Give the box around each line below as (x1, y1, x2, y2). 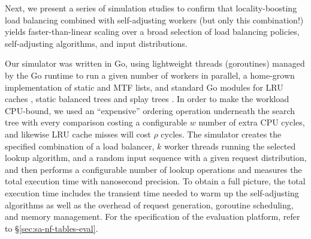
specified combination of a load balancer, (5, 139, 155, 152)
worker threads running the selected (164, 139, 296, 152)
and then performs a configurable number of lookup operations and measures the (5, 163, 302, 175)
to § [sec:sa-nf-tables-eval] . (5, 222, 98, 234)
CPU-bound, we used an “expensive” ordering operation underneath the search (5, 104, 295, 116)
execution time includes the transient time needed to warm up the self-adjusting (5, 186, 299, 199)
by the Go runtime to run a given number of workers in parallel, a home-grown (5, 68, 295, 81)
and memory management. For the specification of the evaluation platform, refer (5, 210, 300, 223)
